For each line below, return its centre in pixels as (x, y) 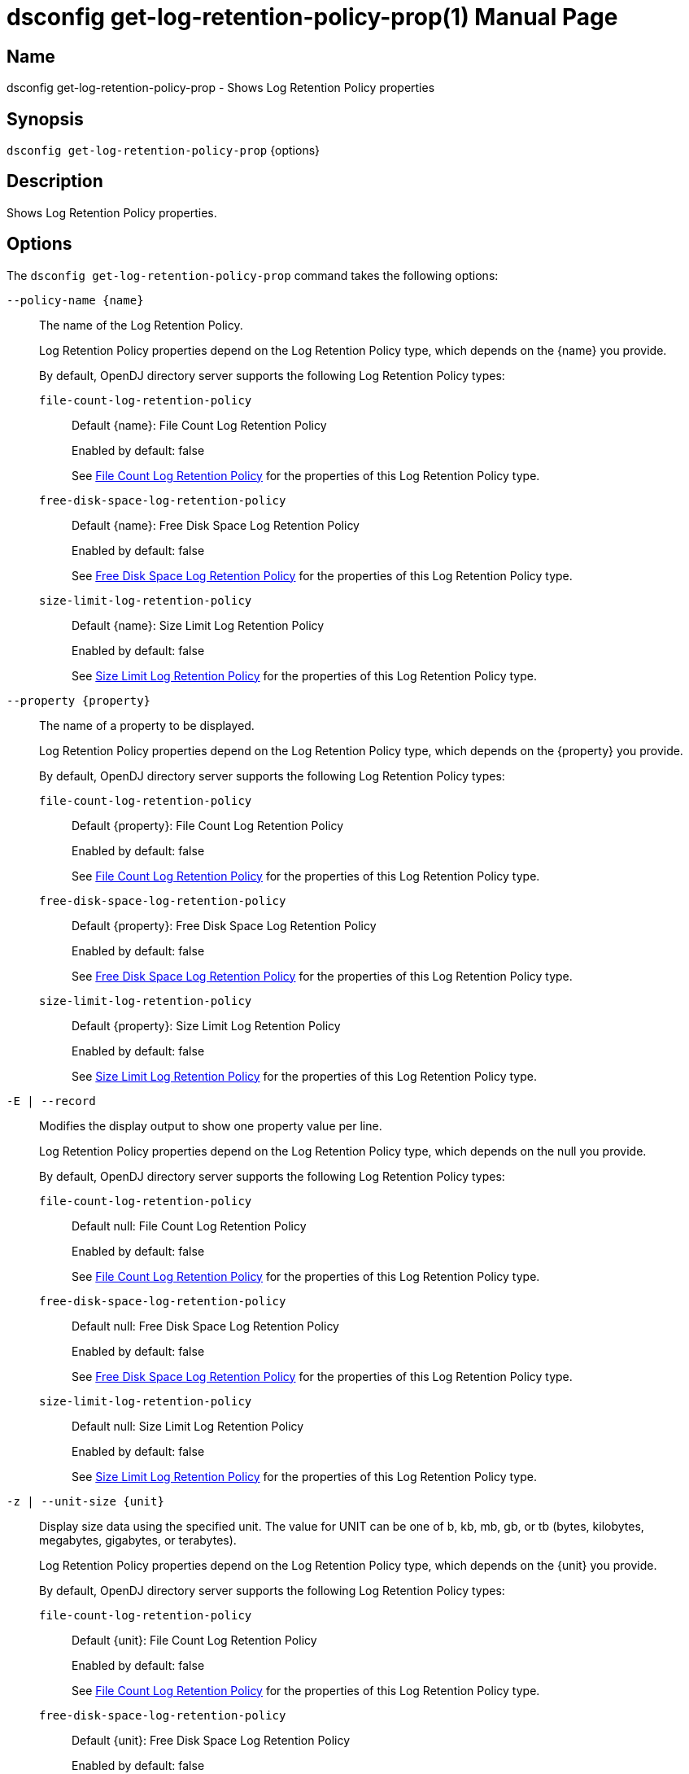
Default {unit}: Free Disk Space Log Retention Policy (211, 1740)
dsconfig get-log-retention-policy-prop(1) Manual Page (312, 17)
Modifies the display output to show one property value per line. (211, 1125)
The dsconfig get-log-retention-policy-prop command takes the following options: (253, 275)
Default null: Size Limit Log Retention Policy (188, 1426)
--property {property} (79, 700)
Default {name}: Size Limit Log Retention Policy (198, 625)
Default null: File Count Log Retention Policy (189, 1226)
